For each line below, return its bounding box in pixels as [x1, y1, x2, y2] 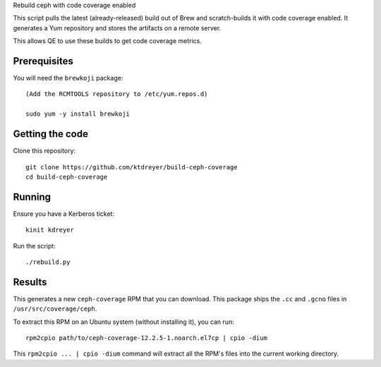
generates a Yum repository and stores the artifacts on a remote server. [13, 23, 222, 32]
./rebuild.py [25, 258, 71, 266]
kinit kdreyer [25, 226, 74, 234]
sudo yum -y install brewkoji [25, 110, 131, 118]
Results [13, 276, 47, 288]
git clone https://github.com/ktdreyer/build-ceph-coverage [25, 163, 238, 171]
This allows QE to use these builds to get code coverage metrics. [13, 37, 202, 45]
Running [13, 191, 52, 203]
